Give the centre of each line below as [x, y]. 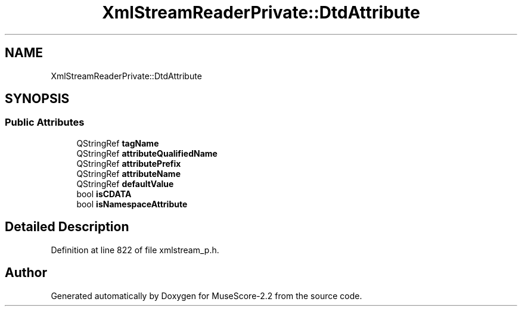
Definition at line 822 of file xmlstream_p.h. [135, 250]
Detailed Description [67, 227]
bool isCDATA [104, 194]
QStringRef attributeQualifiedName [147, 153]
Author [26, 273]
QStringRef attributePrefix [129, 163]
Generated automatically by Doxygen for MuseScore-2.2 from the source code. [206, 296]
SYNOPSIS [37, 99]
